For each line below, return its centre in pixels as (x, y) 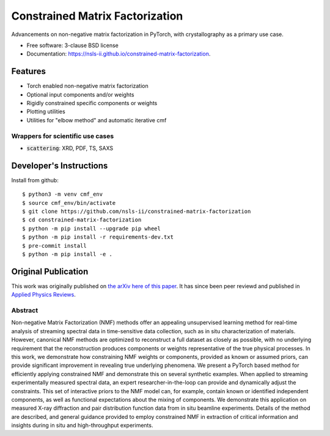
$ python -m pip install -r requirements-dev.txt (98, 237)
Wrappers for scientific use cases (63, 136)
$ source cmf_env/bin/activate (69, 203)
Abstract (25, 311)
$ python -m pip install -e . (68, 254)
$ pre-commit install (54, 246)
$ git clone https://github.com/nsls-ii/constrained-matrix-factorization (137, 212)
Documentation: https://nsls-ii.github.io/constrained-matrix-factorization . (119, 54)
